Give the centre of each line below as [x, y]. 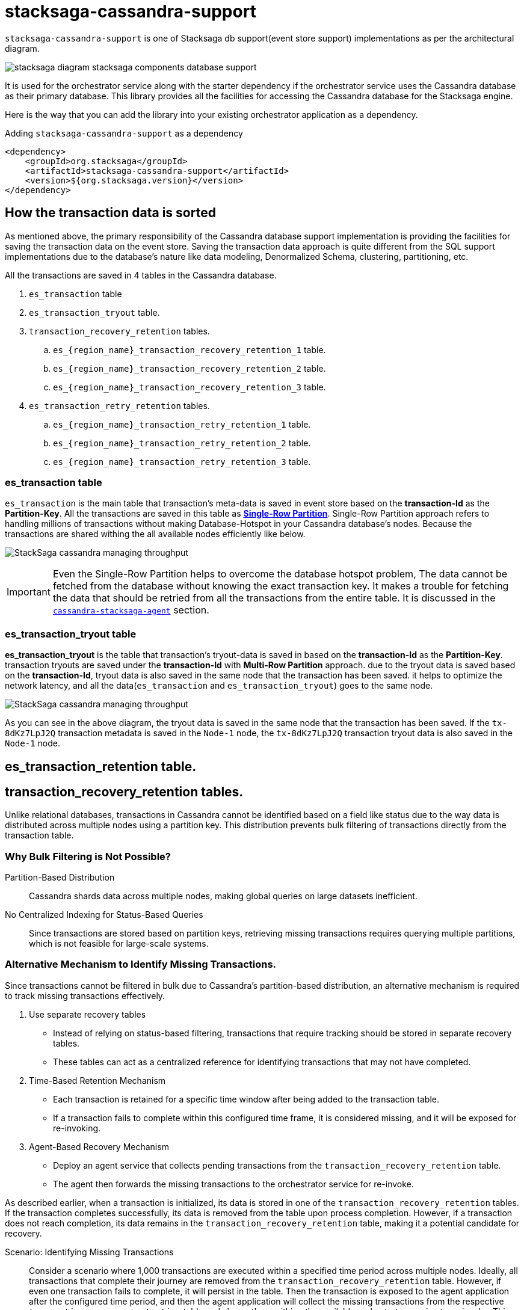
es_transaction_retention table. [101, 766]
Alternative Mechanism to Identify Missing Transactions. [141, 964]
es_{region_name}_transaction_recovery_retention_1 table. [190, 349]
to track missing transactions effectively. [85, 995]
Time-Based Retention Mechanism [97, 1080]
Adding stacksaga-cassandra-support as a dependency [124, 133]
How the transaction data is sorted [110, 213]
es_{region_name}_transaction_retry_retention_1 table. [182, 424]
